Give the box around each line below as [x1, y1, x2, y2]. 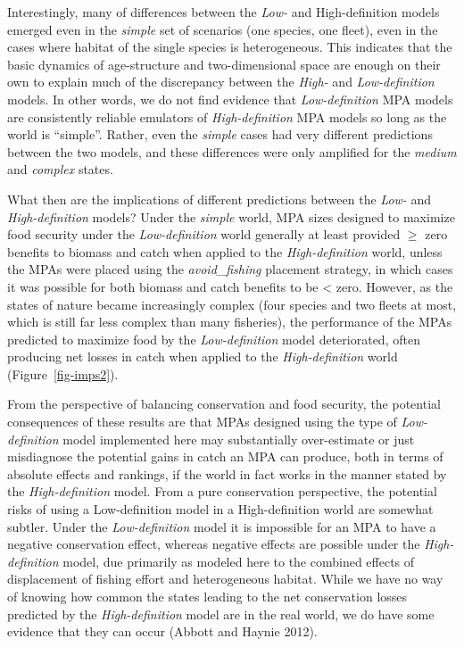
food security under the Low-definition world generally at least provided [7, 225, 401, 244]
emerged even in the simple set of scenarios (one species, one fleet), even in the [7, 20, 438, 38]
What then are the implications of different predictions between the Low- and [7, 189, 432, 208]
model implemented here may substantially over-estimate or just [62, 429, 415, 448]
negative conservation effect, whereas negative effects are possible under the [7, 535, 420, 553]
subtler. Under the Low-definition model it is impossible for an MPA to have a [7, 517, 436, 535]
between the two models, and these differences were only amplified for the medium [7, 142, 457, 161]
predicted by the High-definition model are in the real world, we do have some [7, 604, 435, 623]
